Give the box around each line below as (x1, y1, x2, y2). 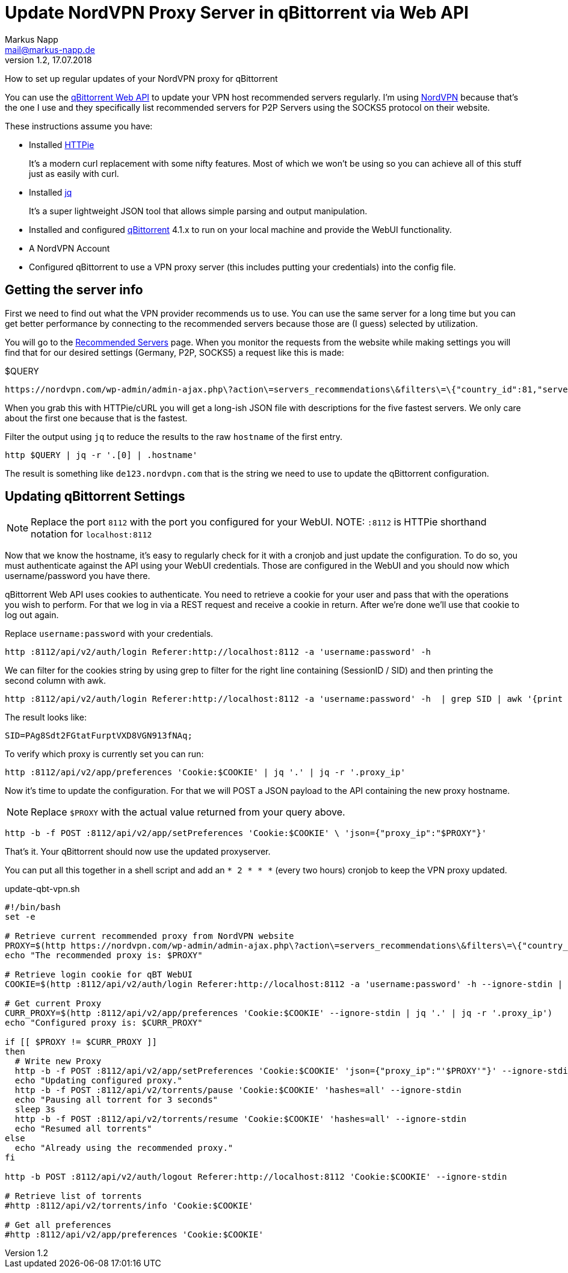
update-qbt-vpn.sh (5, 884, 80, 894)
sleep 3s (14, 1104, 56, 1115)
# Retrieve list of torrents (5, 1191, 142, 1201)
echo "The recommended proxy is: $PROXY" (5, 950, 203, 961)
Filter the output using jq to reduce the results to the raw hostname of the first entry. (5, 431, 343, 442)
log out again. (5, 610, 59, 621)
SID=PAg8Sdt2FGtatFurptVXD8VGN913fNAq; (5, 731, 193, 741)
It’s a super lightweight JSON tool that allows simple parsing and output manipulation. (29, 205, 368, 216)
